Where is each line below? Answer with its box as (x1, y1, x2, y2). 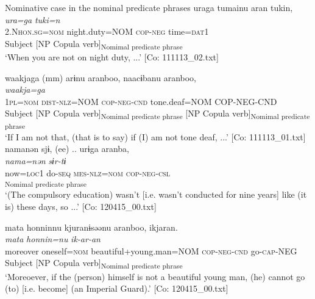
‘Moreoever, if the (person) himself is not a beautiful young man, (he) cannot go (5, 270, 305, 283)
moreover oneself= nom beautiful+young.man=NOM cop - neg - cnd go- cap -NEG (5, 244, 297, 257)
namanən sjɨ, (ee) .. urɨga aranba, (5, 142, 129, 155)
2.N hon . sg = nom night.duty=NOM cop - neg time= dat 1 (5, 25, 209, 38)
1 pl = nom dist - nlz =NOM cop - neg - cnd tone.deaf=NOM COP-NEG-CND (5, 95, 277, 107)
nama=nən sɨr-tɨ (5, 154, 66, 167)
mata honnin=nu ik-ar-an (5, 232, 101, 245)
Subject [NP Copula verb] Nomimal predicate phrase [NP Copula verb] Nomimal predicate (5, 107, 310, 121)
